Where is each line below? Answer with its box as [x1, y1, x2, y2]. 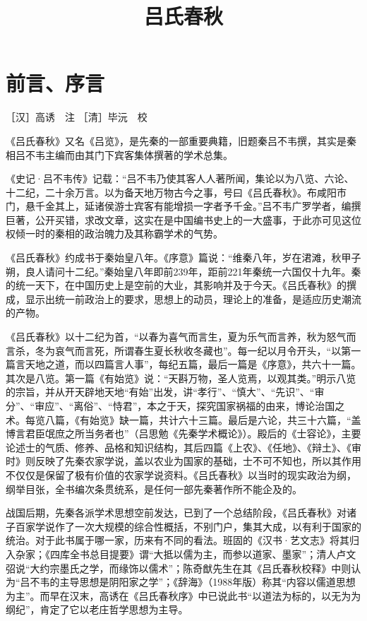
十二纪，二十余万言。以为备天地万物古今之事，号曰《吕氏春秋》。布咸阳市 [6, 184, 347, 199]
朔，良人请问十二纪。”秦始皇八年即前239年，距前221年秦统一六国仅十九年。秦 [6, 264, 361, 278]
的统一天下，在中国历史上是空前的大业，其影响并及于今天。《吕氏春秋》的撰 [6, 278, 356, 292]
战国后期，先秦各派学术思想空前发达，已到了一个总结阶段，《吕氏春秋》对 [6, 505, 347, 520]
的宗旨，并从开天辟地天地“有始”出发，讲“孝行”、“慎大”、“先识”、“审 [6, 384, 325, 399]
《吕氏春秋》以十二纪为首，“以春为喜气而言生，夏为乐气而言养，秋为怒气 [6, 329, 347, 344]
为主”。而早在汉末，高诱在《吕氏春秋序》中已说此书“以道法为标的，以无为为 [6, 588, 361, 603]
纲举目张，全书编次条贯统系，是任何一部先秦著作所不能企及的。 [6, 481, 302, 496]
